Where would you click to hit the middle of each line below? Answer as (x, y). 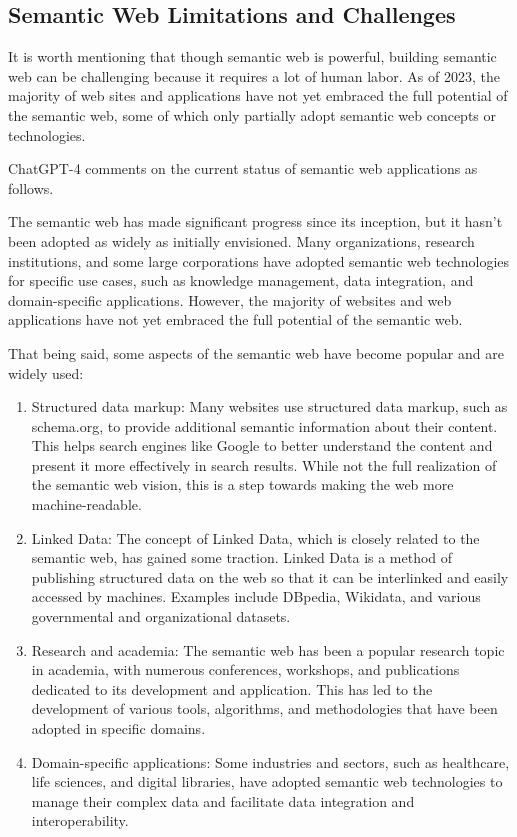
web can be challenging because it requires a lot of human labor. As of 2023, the (254, 75)
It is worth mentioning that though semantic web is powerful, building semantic (252, 56)
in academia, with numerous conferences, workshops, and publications (245, 669)
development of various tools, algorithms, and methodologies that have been (264, 708)
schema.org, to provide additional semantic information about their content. (264, 425)
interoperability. (80, 820)
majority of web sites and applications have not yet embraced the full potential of (258, 95)
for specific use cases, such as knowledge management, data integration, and (241, 280)
